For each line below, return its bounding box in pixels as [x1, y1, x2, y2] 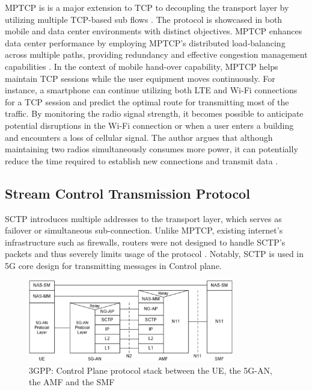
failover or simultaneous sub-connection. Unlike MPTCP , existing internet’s [5, 224, 283, 237]
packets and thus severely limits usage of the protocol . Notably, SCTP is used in [5, 247, 304, 260]
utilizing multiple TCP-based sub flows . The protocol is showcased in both [5, 13, 283, 25]
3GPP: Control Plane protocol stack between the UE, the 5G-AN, [29, 364, 272, 376]
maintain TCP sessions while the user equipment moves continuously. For [5, 72, 275, 84]
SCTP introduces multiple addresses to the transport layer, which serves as [5, 212, 282, 224]
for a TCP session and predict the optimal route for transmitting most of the [5, 95, 289, 108]
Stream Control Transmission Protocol [5, 184, 250, 202]
